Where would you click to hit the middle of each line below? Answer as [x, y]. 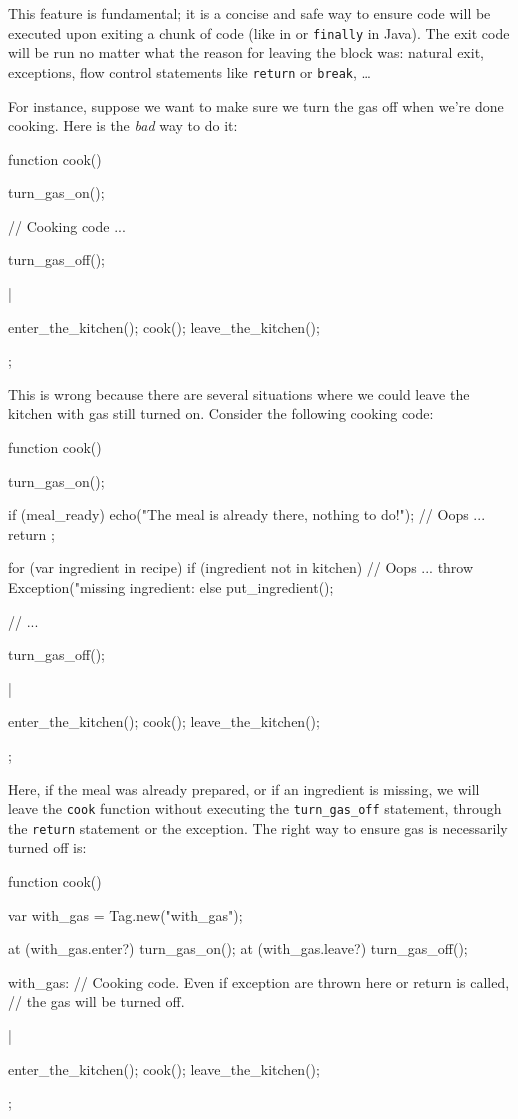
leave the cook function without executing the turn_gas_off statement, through [255, 808]
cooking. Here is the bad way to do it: [123, 125]
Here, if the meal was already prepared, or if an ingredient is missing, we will [244, 788]
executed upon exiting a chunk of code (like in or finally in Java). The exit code [259, 32]
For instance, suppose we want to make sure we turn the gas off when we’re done [256, 105]
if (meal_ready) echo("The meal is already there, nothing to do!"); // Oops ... [247, 514]
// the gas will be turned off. [96, 1001]
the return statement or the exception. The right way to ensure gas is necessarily [258, 827]
